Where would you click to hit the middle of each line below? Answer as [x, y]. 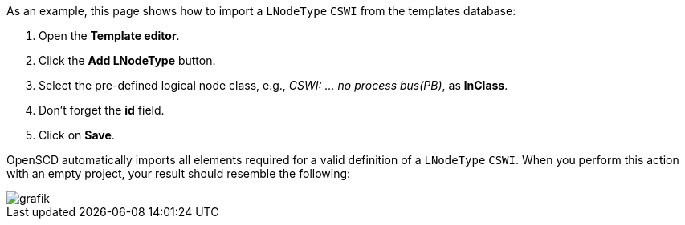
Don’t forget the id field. [102, 110]
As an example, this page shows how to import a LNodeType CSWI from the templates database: [261, 11]
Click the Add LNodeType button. [127, 60]
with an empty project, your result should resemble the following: [179, 173]
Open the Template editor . [109, 36]
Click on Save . [77, 135]
